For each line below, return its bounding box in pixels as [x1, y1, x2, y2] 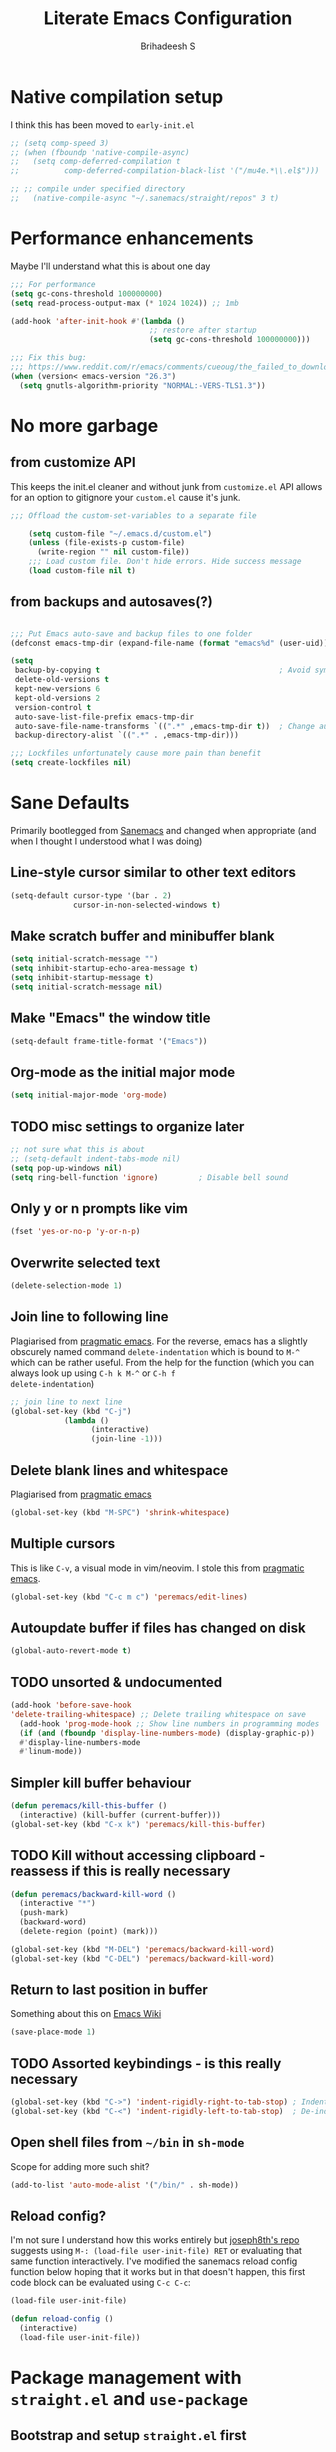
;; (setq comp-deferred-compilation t [10, 157, 182, 167]
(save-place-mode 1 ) [10, 2027, 97, 2037]
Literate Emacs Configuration [43, 7, 293, 30]
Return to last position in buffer [10, 1982, 208, 1999]
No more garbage [10, 414, 159, 437]
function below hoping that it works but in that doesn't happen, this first [10, 2266, 306, 2278]
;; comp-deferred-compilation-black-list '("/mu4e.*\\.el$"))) [10, 166, 320, 176]
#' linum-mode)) [19, 1747, 83, 1757]
